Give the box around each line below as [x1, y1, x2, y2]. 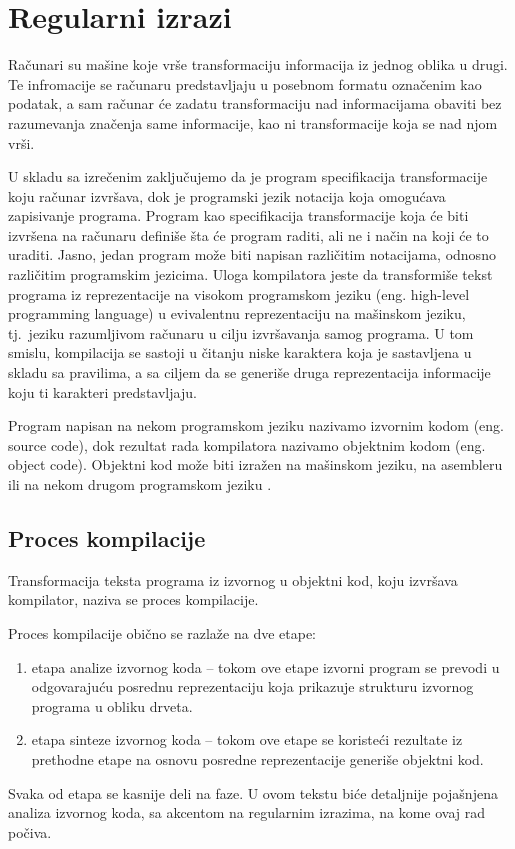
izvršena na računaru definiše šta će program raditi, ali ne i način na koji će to [8, 224, 489, 245]
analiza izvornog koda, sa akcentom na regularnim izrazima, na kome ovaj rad [8, 802, 486, 823]
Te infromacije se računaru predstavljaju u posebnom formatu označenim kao [8, 73, 482, 94]
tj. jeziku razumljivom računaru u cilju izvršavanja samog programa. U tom [8, 322, 474, 343]
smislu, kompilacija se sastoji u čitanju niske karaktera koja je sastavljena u [8, 342, 472, 363]
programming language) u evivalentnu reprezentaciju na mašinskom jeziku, [8, 303, 466, 324]
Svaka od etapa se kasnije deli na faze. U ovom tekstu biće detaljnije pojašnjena [8, 782, 498, 803]
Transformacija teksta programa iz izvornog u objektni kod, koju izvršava [8, 569, 458, 590]
